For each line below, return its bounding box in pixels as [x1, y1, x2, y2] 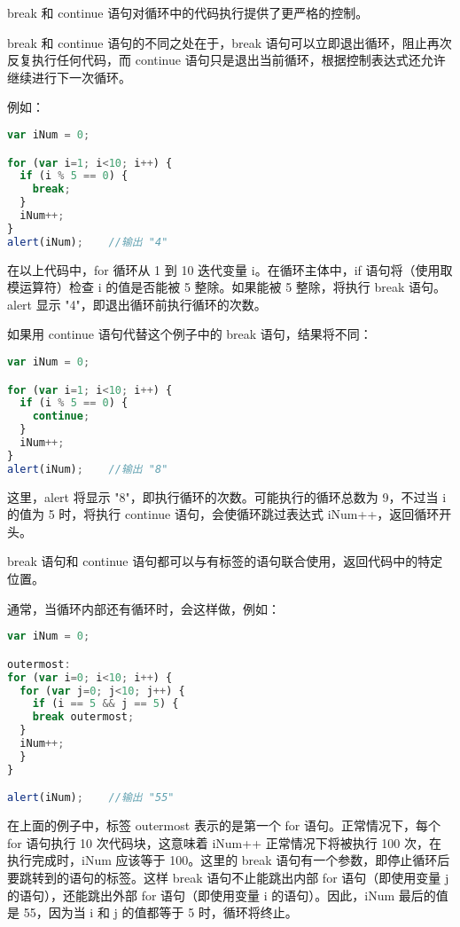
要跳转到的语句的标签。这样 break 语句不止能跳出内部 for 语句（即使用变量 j [7, 868, 449, 886]
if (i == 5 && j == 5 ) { [32, 697, 179, 711]
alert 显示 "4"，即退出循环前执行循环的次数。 [7, 295, 267, 313]
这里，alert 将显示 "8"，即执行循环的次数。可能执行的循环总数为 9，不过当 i [7, 487, 447, 506]
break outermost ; [32, 711, 135, 724]
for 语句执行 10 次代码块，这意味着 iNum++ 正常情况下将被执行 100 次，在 [7, 833, 442, 852]
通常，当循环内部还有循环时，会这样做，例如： [7, 599, 280, 617]
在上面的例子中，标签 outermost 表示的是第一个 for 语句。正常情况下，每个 [7, 816, 441, 835]
